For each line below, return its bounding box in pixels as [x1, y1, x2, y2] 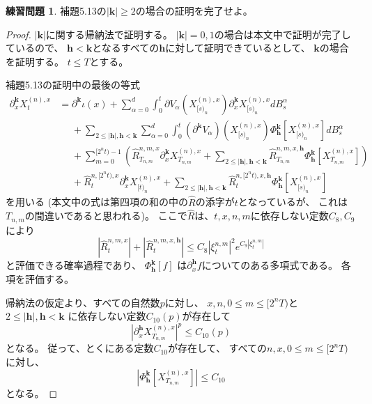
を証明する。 [6, 54, 64, 68]
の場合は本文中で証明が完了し [214, 26, 351, 41]
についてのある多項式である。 [201, 258, 339, 272]
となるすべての [92, 40, 160, 55]
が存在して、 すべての [168, 341, 268, 355]
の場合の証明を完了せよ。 [135, 3, 253, 17]
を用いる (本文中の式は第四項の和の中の [6, 194, 189, 209]
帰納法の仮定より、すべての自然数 [6, 295, 160, 309]
